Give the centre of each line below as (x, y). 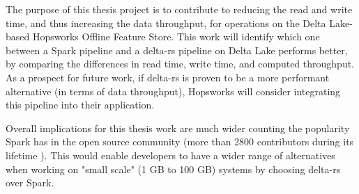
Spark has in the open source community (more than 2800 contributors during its (180, 142)
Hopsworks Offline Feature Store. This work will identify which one (176, 37)
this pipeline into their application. (80, 105)
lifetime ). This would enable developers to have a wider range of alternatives (170, 155)
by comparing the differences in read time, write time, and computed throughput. (180, 64)
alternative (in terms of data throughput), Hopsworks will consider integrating (173, 91)
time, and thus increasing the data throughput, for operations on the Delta (166, 23)
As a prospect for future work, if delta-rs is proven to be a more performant (168, 77)
